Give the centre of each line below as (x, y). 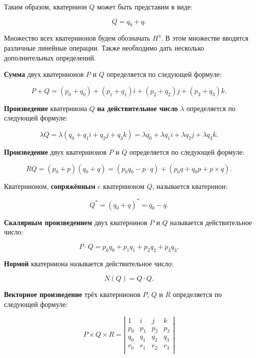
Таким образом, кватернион (46, 6)
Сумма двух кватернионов (44, 74)
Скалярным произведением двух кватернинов (76, 222)
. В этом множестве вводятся (205, 38)
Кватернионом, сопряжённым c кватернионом (74, 186)
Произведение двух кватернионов (55, 151)
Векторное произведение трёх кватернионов (72, 294)
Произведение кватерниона (46, 108)
